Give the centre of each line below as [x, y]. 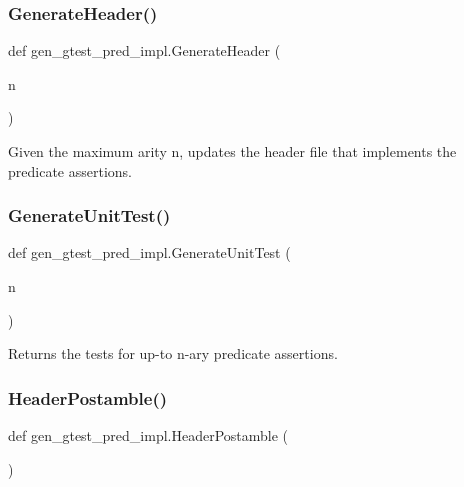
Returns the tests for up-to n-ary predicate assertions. [173, 353]
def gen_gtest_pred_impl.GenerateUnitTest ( [149, 252]
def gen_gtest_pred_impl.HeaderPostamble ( [148, 435]
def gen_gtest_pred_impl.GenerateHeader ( [144, 50]
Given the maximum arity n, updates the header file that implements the [232, 151]
